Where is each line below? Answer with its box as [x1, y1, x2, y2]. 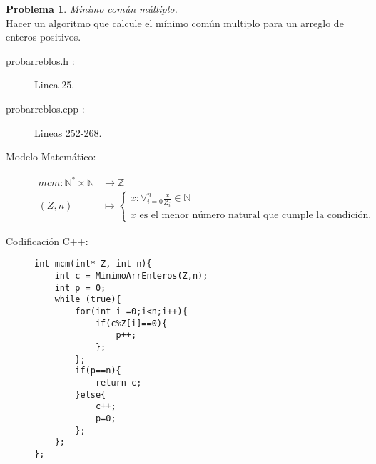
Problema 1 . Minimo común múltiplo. [6, 1, 178, 16]
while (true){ [54, 294, 121, 305]
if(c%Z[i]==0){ [95, 318, 168, 329]
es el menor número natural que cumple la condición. [139, 210, 372, 220]
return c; [95, 378, 142, 388]
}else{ [75, 389, 106, 400]
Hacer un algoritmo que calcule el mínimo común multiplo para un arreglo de [6, 15, 344, 30]
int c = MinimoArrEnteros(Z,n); [54, 271, 208, 282]
